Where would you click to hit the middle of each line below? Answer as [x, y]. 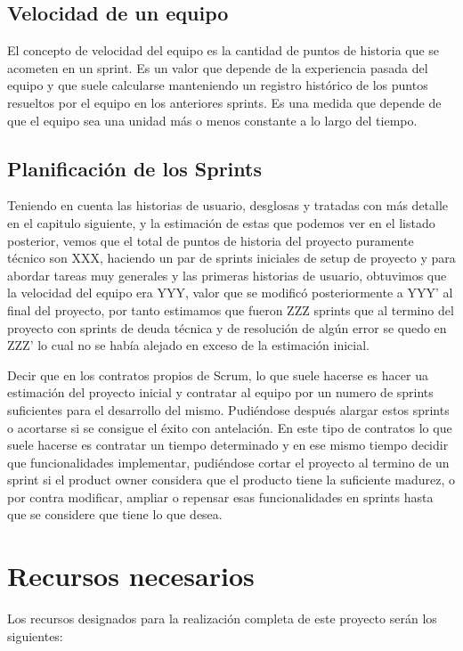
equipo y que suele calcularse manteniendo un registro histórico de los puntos [218, 85]
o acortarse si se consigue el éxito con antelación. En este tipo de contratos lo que [230, 427]
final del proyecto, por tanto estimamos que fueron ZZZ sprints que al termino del [231, 309]
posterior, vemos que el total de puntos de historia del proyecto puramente [211, 240]
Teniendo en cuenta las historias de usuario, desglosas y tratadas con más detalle [228, 205]
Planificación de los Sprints [134, 168]
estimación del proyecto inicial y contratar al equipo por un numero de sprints [220, 392]
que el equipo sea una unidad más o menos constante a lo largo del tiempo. [212, 120]
